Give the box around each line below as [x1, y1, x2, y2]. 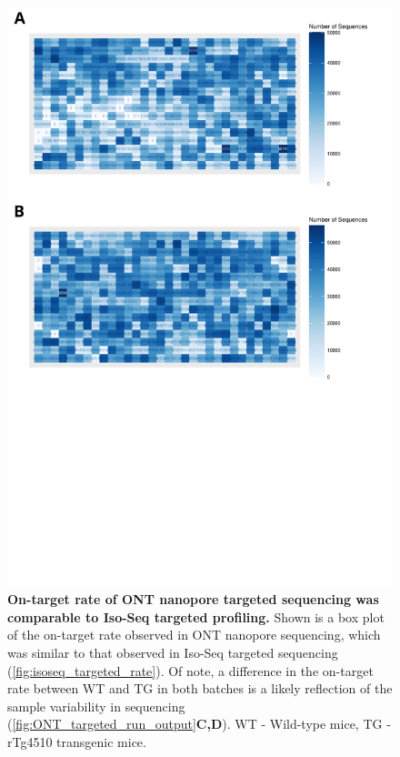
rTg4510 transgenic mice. [7, 732, 146, 751]
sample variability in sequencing [7, 696, 185, 715]
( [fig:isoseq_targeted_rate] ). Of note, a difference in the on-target [7, 661, 374, 680]
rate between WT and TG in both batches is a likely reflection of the [7, 679, 393, 698]
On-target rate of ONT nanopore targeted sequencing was [7, 590, 379, 609]
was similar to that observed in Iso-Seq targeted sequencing [7, 642, 338, 661]
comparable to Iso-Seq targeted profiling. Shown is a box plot [7, 607, 385, 626]
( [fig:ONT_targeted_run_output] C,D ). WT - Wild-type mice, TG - [7, 714, 391, 733]
